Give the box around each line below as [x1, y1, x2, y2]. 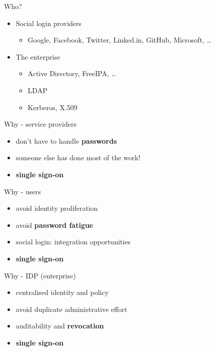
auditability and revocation [15, 320, 104, 331]
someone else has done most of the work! [15, 152, 140, 163]
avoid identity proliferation [15, 203, 98, 213]
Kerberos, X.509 [27, 102, 77, 112]
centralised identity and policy [15, 287, 109, 297]
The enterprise [15, 51, 60, 62]
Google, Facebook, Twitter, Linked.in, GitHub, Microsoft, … [27, 35, 211, 45]
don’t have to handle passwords [15, 135, 117, 146]
